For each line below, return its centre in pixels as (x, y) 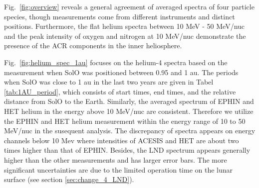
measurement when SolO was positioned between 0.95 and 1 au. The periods (121, 72)
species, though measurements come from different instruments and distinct (120, 16)
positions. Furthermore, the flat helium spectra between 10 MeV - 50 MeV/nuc (125, 26)
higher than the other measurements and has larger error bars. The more (116, 159)
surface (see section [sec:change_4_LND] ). (69, 179)
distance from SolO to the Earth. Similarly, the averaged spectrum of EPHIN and (129, 101)
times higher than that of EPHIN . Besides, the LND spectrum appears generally (127, 150)
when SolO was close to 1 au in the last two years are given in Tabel (109, 82)
